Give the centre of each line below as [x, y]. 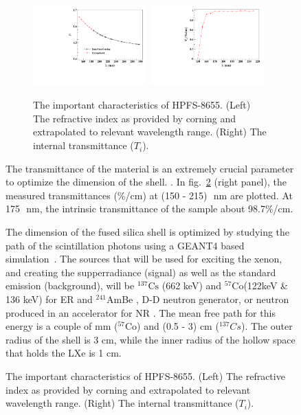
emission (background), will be [70, 285]
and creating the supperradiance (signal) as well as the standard [141, 272]
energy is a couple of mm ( [62, 326]
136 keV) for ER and [49, 299]
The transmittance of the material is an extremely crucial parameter [150, 168]
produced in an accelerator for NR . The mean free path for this [141, 312]
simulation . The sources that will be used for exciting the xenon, [144, 259]
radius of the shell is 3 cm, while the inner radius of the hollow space [150, 339]
